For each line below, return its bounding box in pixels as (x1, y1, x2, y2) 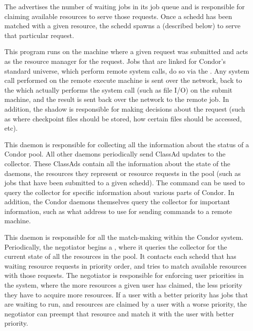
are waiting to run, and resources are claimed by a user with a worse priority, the (4, 299, 247, 309)
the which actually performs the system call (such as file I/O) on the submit (4, 84, 233, 95)
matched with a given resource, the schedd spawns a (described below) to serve (4, 20, 241, 31)
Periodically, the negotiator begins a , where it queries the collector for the (4, 241, 227, 252)
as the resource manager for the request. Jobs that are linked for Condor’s (4, 56, 226, 66)
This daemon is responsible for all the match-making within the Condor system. (4, 232, 244, 242)
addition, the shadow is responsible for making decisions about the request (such (4, 103, 245, 114)
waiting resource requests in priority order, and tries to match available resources (4, 260, 247, 271)
